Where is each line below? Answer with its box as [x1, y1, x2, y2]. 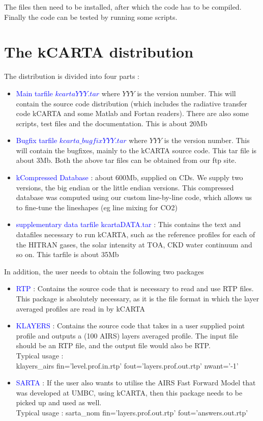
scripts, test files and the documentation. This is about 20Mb [16, 118, 208, 128]
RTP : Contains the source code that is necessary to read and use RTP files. [16, 283, 254, 294]
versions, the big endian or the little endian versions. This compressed [16, 182, 234, 192]
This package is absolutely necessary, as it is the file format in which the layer [16, 293, 259, 303]
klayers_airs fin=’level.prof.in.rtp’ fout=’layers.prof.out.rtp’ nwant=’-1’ [16, 360, 239, 371]
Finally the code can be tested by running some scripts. [4, 11, 178, 22]
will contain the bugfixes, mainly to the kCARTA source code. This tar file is [16, 145, 257, 155]
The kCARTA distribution [4, 41, 194, 62]
